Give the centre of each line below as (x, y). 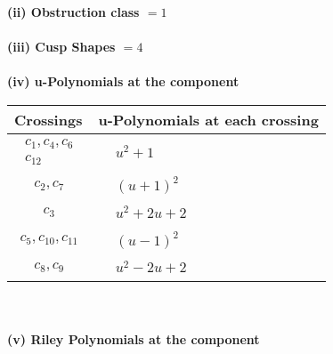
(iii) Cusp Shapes (61, 47)
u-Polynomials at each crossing (208, 119)
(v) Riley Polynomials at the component (134, 338)
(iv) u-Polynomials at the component (123, 81)
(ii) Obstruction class (73, 12)
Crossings (49, 119)
